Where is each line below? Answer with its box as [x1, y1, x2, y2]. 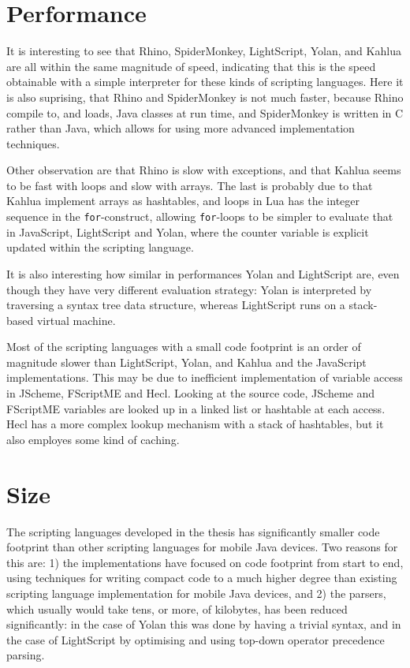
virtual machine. [36, 312, 116, 328]
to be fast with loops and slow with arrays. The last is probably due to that [6, 177, 373, 193]
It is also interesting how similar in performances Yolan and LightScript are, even [6, 265, 400, 282]
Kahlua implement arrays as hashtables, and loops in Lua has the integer [6, 192, 360, 209]
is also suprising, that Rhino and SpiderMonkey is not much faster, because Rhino [6, 88, 404, 105]
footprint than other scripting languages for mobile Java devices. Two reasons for [6, 539, 398, 555]
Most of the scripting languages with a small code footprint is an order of [6, 338, 361, 355]
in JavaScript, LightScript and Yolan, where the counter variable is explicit [6, 223, 369, 240]
